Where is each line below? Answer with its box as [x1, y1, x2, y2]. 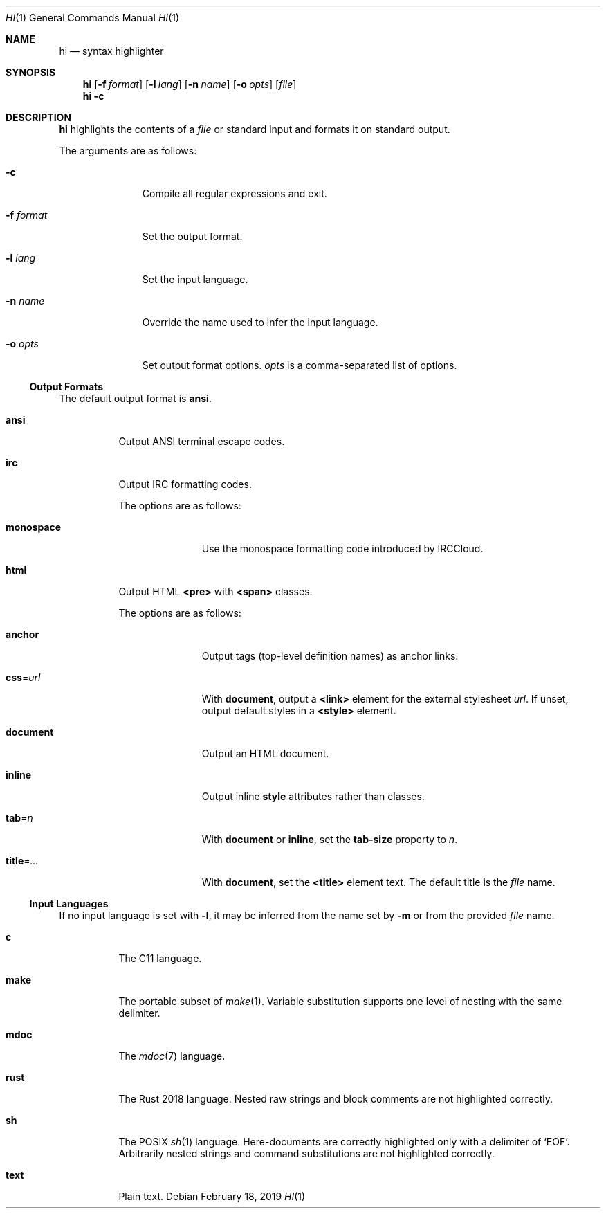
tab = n [6, 812, 33, 824]
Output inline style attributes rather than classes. [201, 790, 425, 802]
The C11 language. [118, 952, 202, 964]
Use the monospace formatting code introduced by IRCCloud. [201, 543, 484, 554]
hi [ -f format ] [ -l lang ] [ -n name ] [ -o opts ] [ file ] [82, 78, 297, 90]
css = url [6, 671, 41, 683]
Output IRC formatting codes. [118, 478, 252, 490]
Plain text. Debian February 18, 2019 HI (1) [118, 1190, 306, 1202]
